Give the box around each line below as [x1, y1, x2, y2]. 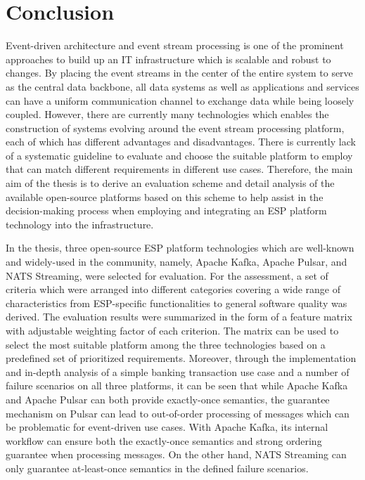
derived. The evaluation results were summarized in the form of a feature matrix [6, 309, 352, 324]
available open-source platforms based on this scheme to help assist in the [6, 189, 324, 204]
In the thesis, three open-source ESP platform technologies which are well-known [6, 240, 354, 255]
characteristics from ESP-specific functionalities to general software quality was [6, 295, 347, 310]
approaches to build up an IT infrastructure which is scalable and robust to [6, 51, 331, 66]
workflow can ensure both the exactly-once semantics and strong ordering [6, 433, 322, 448]
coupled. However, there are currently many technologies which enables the [6, 107, 329, 122]
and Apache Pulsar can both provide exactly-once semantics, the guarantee [6, 391, 330, 406]
